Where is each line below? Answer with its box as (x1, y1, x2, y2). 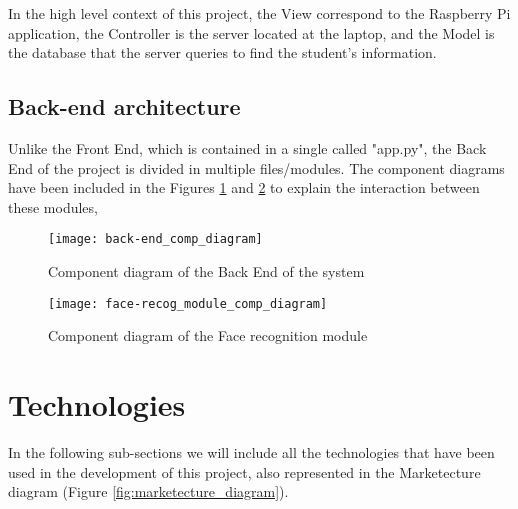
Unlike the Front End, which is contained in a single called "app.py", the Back (8, 137, 487, 158)
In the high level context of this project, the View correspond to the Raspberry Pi (8, 3, 511, 23)
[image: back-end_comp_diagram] (48, 232, 263, 247)
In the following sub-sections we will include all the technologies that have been (8, 441, 495, 462)
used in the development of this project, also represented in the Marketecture (8, 461, 481, 482)
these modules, (8, 196, 98, 217)
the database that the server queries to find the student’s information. (8, 42, 437, 63)
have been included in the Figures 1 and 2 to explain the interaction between (8, 177, 480, 198)
